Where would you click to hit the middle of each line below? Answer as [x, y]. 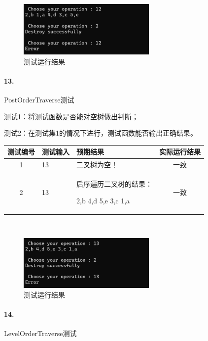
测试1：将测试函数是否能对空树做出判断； [71, 116]
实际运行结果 [180, 152]
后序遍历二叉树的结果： [114, 183]
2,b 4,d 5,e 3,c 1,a [103, 200]
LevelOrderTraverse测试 [40, 333]
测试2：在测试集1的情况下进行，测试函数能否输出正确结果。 [101, 133]
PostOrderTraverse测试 [39, 99]
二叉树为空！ [97, 165]
